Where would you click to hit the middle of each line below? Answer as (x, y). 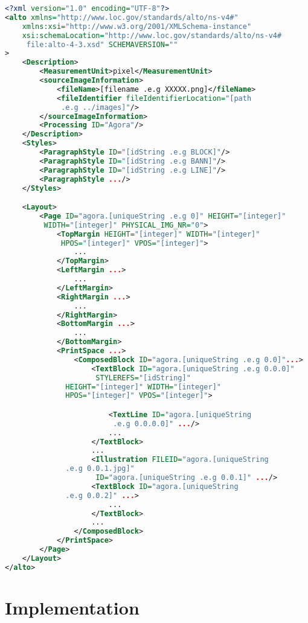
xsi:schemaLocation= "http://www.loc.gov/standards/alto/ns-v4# (152, 35)
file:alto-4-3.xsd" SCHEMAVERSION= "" (102, 44)
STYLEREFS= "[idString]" (143, 378)
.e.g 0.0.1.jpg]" (100, 469)
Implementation (72, 607)
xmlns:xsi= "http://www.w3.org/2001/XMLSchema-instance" (137, 26)
